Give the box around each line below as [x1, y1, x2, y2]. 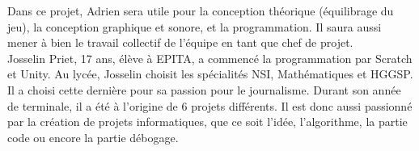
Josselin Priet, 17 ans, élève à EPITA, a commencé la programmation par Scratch [7, 49, 413, 66]
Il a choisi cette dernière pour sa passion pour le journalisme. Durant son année [7, 81, 401, 98]
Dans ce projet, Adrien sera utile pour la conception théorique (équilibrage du [7, 2, 394, 19]
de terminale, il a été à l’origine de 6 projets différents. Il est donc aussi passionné [7, 97, 413, 114]
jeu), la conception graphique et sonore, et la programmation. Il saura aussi [7, 18, 382, 35]
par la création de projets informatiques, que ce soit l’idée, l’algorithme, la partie [7, 113, 408, 130]
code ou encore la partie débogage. [7, 128, 179, 145]
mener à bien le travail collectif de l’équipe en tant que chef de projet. [7, 34, 353, 51]
